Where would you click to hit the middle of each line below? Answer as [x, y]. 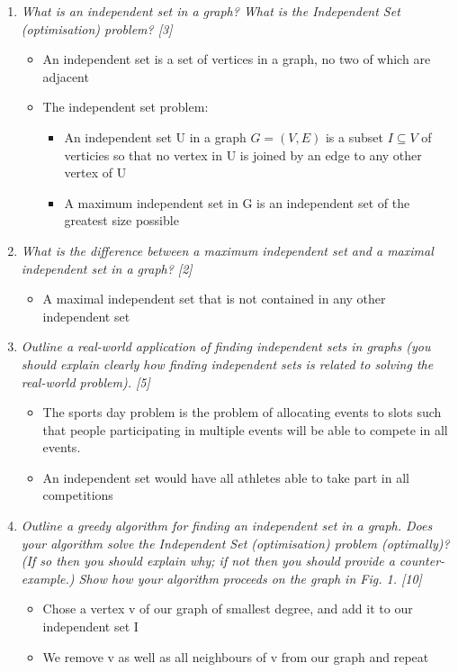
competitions [78, 495]
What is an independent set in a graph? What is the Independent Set [211, 11]
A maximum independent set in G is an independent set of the [237, 202]
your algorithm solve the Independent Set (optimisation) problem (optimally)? [235, 543]
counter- [422, 561]
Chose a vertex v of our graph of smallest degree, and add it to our [228, 608]
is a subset [354, 136]
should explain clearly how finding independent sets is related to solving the [227, 363]
